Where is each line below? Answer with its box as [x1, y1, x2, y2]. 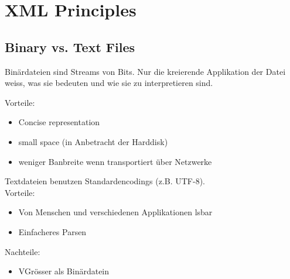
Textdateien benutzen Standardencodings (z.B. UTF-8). [5, 175, 205, 187]
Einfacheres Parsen [18, 225, 87, 237]
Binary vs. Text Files [5, 37, 135, 56]
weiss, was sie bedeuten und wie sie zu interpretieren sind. [5, 77, 213, 89]
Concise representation [18, 116, 100, 128]
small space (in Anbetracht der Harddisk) [18, 135, 168, 147]
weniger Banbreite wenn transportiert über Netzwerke [18, 155, 212, 167]
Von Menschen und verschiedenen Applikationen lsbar [18, 206, 213, 218]
